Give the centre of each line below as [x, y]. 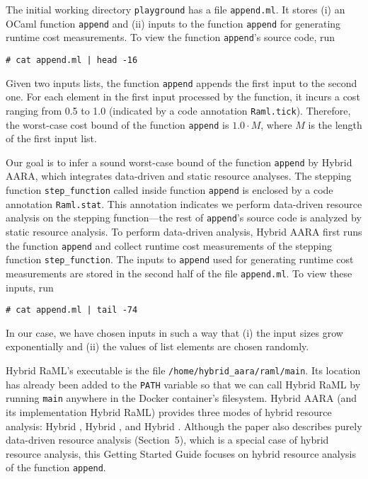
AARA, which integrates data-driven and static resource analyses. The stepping [179, 176]
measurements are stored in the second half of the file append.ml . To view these [179, 273]
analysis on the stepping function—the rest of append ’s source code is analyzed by [184, 218]
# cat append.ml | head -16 [72, 60]
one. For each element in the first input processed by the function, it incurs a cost [183, 97]
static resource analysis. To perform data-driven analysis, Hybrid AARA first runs [184, 231]
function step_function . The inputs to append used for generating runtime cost [180, 259]
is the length [335, 124]
